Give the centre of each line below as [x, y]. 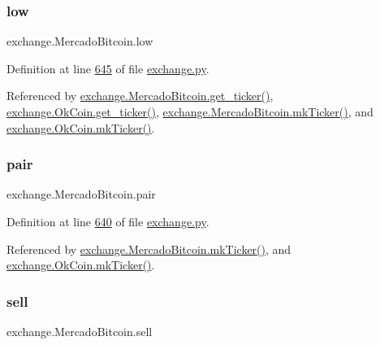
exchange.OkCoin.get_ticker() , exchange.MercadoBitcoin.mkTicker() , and [190, 111]
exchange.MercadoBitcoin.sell [80, 331]
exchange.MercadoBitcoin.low [80, 41]
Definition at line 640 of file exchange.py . [108, 221]
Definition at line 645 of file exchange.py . [108, 68]
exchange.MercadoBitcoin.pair [81, 194]
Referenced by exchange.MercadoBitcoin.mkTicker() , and [149, 249]
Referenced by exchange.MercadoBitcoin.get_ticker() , [140, 96]
